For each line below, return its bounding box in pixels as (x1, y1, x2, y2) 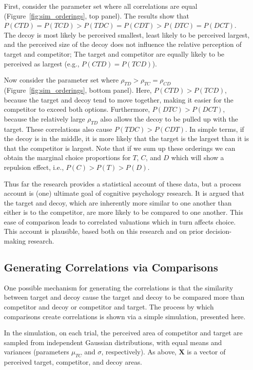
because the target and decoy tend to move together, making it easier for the (4, 94, 234, 104)
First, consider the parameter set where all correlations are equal (4, 1, 197, 11)
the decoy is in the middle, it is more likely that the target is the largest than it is (4, 133, 249, 144)
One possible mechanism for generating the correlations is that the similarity (4, 282, 234, 292)
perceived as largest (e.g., (4, 58, 79, 68)
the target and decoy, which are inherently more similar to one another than (4, 197, 232, 207)
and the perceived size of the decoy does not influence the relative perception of (4, 39, 242, 49)
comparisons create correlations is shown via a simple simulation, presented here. (4, 311, 246, 321)
